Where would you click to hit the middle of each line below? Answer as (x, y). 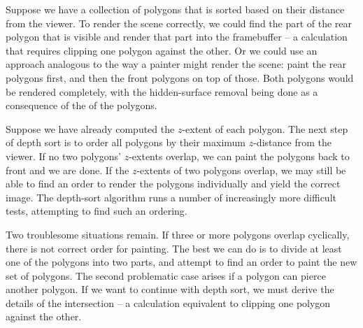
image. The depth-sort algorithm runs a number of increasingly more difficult (171, 197)
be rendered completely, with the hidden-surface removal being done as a (162, 91)
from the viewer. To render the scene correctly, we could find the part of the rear (179, 23)
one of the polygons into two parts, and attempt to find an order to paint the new (181, 262)
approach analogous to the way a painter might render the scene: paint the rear (176, 64)
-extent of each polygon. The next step (265, 128)
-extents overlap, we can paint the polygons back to (239, 156)
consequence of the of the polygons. (81, 105)
